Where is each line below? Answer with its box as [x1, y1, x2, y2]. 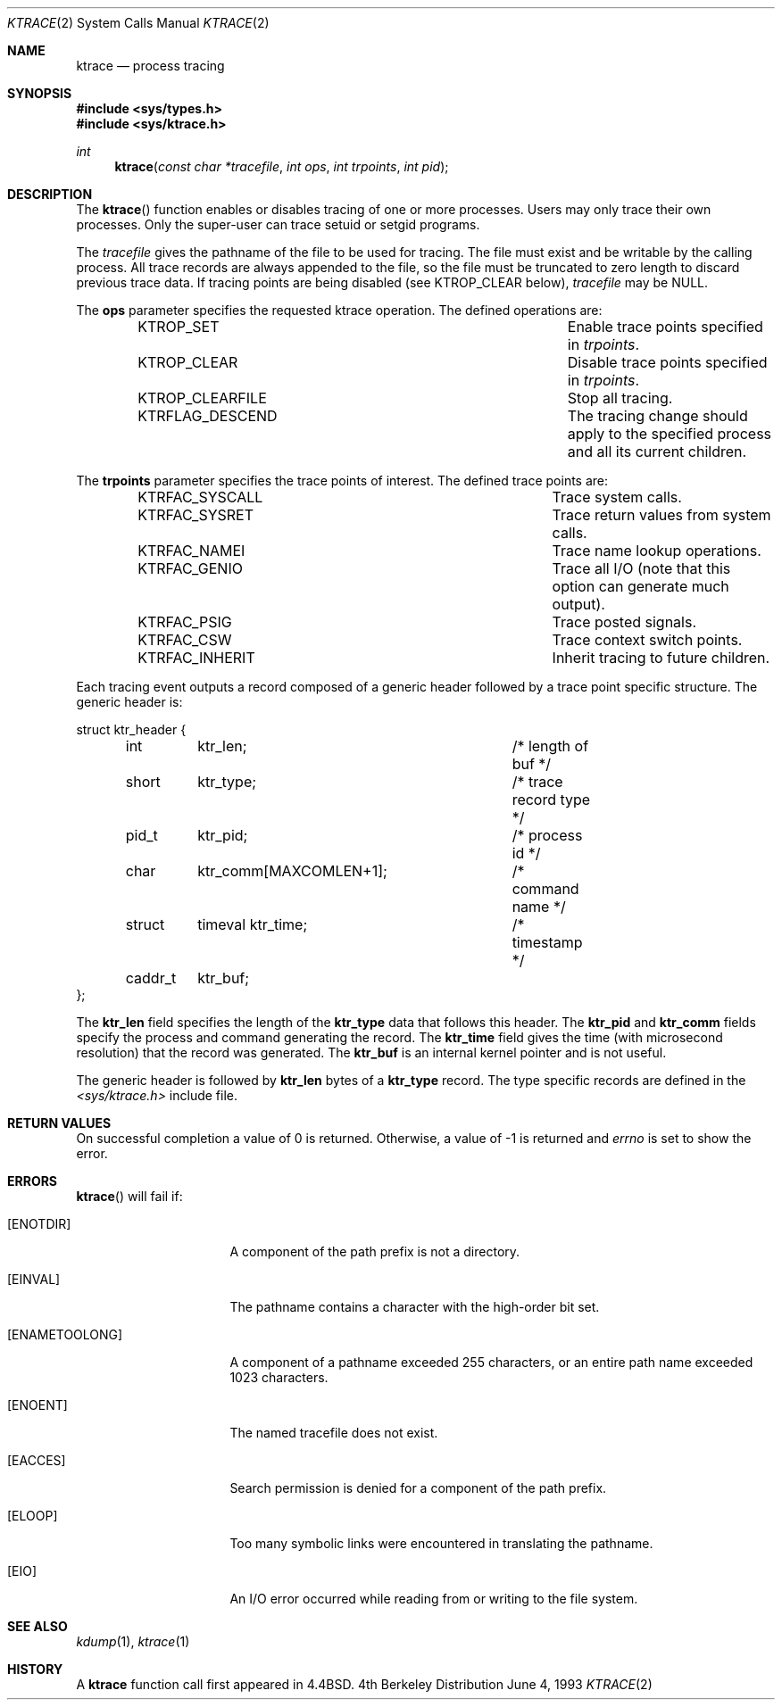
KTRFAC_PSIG [137, 613, 232, 631]
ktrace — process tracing [76, 58, 225, 73]
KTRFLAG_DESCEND [137, 407, 278, 425]
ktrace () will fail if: [76, 1189, 183, 1204]
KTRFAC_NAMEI [137, 542, 245, 559]
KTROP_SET [137, 318, 220, 336]
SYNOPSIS [7, 86, 72, 101]
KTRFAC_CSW [137, 631, 232, 649]
